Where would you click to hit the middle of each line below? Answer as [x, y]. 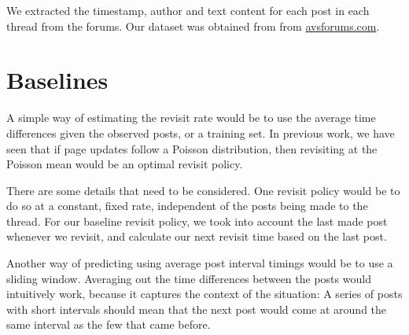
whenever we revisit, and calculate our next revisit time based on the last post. [197, 236]
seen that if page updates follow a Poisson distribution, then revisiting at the [192, 148]
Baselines [57, 80]
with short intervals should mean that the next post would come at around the [197, 309]
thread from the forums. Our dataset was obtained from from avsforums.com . [193, 26]
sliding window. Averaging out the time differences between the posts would [189, 278]
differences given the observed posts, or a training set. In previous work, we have [201, 133]
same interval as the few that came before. [109, 324]
